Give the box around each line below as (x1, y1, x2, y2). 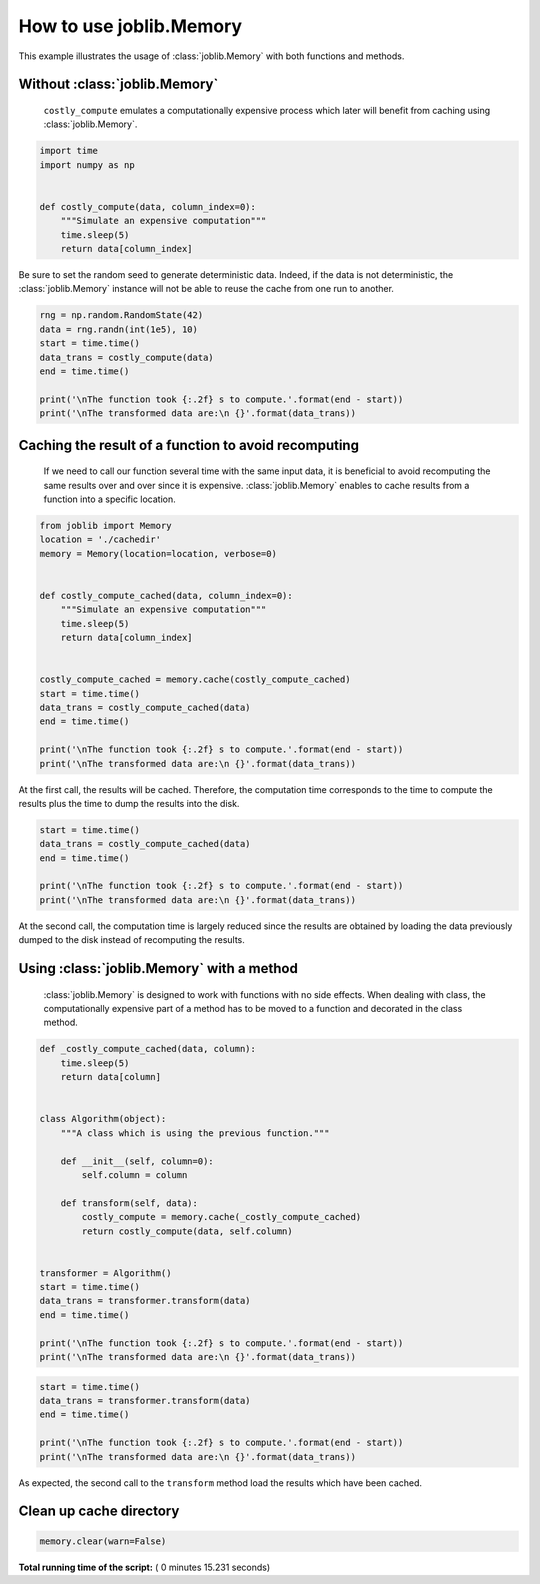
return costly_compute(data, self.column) (81, 1225, 294, 1237)
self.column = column (81, 1169, 188, 1180)
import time (39, 145, 99, 157)
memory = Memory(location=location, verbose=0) (39, 548, 277, 559)
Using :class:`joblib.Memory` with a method (18, 960, 299, 977)
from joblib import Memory (39, 520, 172, 531)
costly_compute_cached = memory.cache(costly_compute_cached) (39, 674, 351, 685)
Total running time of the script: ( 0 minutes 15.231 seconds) (18, 1561, 271, 1573)
